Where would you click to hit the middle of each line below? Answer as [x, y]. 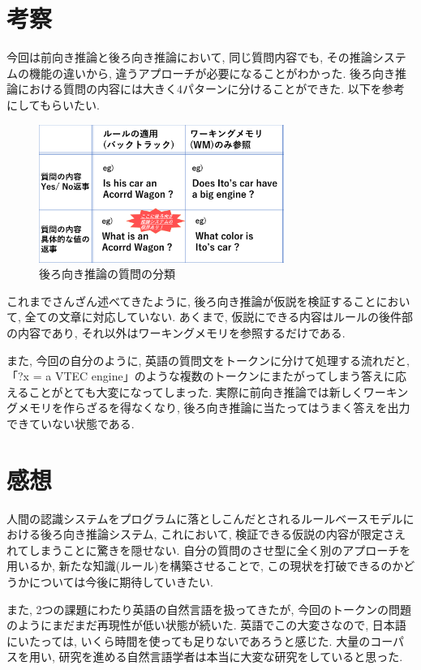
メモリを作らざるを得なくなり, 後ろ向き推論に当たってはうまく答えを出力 [214, 408]
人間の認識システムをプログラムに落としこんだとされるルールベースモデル [205, 518]
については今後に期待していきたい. [121, 582]
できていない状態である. [71, 423]
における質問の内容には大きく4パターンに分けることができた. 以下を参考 [211, 89]
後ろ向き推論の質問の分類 [107, 274]
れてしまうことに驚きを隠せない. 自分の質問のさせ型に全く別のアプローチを [209, 550]
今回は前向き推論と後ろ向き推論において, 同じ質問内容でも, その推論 [189, 57]
